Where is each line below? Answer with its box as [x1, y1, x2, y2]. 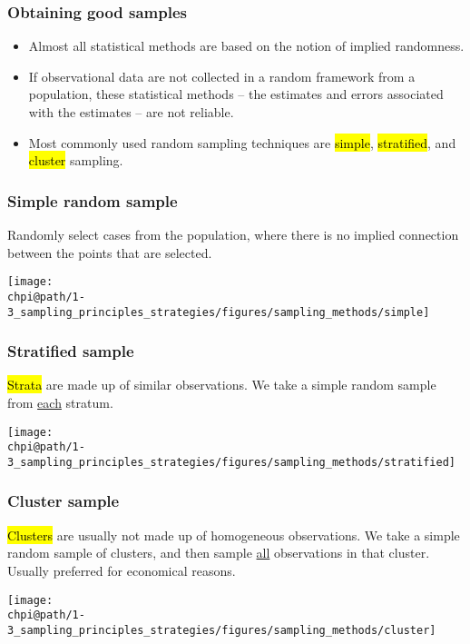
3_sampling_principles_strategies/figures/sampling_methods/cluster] [7, 623, 436, 637]
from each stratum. [7, 392, 113, 411]
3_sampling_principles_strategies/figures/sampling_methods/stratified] [7, 455, 455, 469]
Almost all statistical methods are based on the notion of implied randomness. [28, 36, 465, 55]
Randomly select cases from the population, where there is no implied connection [7, 225, 459, 243]
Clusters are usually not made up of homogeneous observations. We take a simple [7, 525, 460, 544]
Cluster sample [7, 490, 120, 512]
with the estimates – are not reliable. [28, 103, 234, 121]
